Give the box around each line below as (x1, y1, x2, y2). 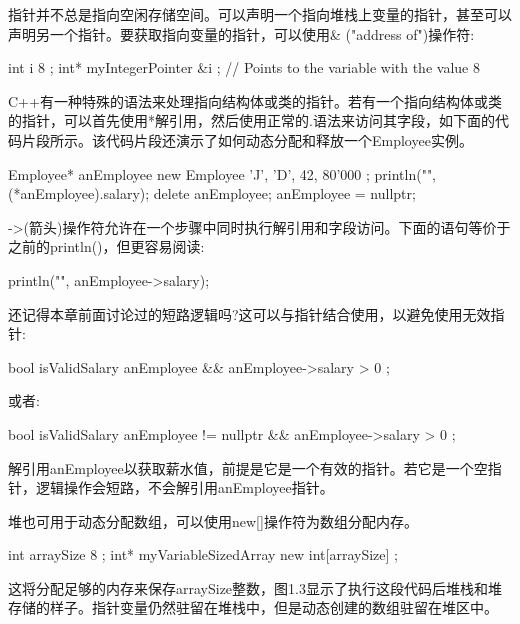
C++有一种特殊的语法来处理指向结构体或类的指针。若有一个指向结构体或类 (8, 90, 502, 111)
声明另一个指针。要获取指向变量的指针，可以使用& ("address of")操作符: (8, 23, 475, 44)
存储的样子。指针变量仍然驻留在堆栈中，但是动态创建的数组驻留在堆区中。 (8, 597, 498, 618)
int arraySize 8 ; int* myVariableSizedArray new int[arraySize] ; (8, 544, 398, 565)
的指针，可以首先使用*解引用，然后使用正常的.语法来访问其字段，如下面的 (8, 110, 495, 131)
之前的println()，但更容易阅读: (8, 236, 205, 257)
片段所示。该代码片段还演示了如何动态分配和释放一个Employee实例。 (21, 129, 473, 150)
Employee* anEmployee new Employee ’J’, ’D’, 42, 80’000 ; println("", (8, 163, 437, 184)
